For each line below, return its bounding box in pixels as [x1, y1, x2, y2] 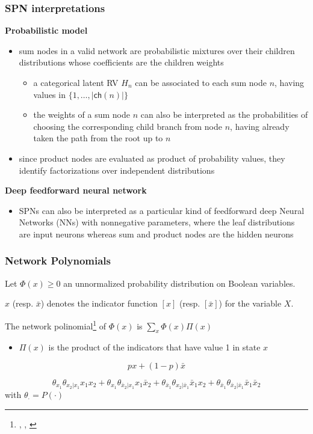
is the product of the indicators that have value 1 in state [48, 341, 261, 353]
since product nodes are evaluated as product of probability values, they [19, 151, 285, 164]
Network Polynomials [5, 253, 111, 268]
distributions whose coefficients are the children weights [19, 56, 224, 69]
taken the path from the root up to [33, 132, 163, 144]
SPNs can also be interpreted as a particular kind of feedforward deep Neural [19, 204, 305, 216]
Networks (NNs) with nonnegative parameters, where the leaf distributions [19, 216, 295, 228]
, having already [230, 120, 290, 132]
